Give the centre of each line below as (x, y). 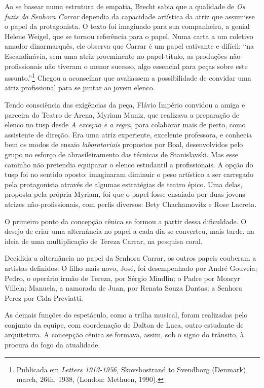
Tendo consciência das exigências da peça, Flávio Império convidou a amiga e (125, 104)
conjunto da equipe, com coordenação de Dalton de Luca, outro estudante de (124, 324)
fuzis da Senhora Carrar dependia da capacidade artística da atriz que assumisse (130, 16)
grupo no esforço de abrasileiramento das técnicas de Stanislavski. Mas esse (121, 154)
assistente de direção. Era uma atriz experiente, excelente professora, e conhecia (128, 134)
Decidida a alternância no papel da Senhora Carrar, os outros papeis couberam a (130, 258)
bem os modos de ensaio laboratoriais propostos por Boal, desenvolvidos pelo (124, 144)
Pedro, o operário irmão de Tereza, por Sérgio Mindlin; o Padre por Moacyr (122, 278)
